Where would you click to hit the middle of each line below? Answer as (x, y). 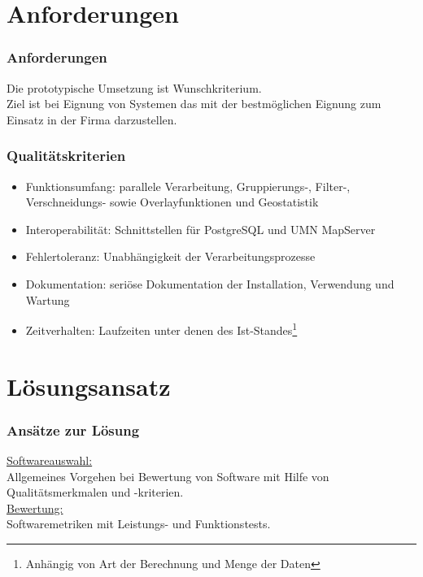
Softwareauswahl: (50, 460)
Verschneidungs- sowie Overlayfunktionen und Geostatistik (172, 202)
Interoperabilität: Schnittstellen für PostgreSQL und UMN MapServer (201, 229)
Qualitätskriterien (66, 156)
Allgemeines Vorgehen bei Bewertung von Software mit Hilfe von (168, 476)
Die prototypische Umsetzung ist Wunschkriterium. (134, 87)
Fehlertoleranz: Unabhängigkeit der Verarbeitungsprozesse (170, 256)
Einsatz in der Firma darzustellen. (92, 119)
